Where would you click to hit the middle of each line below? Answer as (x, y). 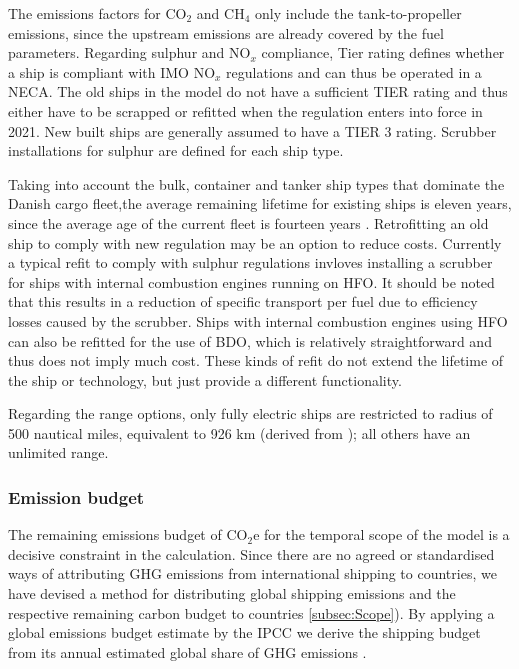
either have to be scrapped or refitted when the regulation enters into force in (245, 110)
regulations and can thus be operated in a (354, 71)
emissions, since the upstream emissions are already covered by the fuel (226, 32)
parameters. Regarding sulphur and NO (129, 52)
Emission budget (76, 496)
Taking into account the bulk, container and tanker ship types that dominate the (256, 183)
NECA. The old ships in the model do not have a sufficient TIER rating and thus (258, 91)
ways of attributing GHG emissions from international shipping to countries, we (252, 573)
